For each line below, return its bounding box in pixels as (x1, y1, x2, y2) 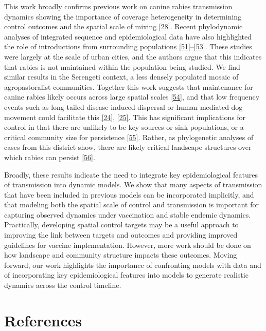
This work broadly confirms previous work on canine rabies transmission (4, 1, 233, 11)
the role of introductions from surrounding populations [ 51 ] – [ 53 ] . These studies (4, 41, 252, 52)
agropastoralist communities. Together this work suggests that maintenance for (4, 81, 253, 92)
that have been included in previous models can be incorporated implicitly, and (4, 189, 254, 200)
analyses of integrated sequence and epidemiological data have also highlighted (4, 31, 252, 42)
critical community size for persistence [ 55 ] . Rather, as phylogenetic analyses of (4, 131, 254, 142)
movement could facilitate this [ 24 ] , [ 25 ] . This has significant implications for (4, 111, 246, 122)
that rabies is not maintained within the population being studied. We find (4, 61, 240, 72)
